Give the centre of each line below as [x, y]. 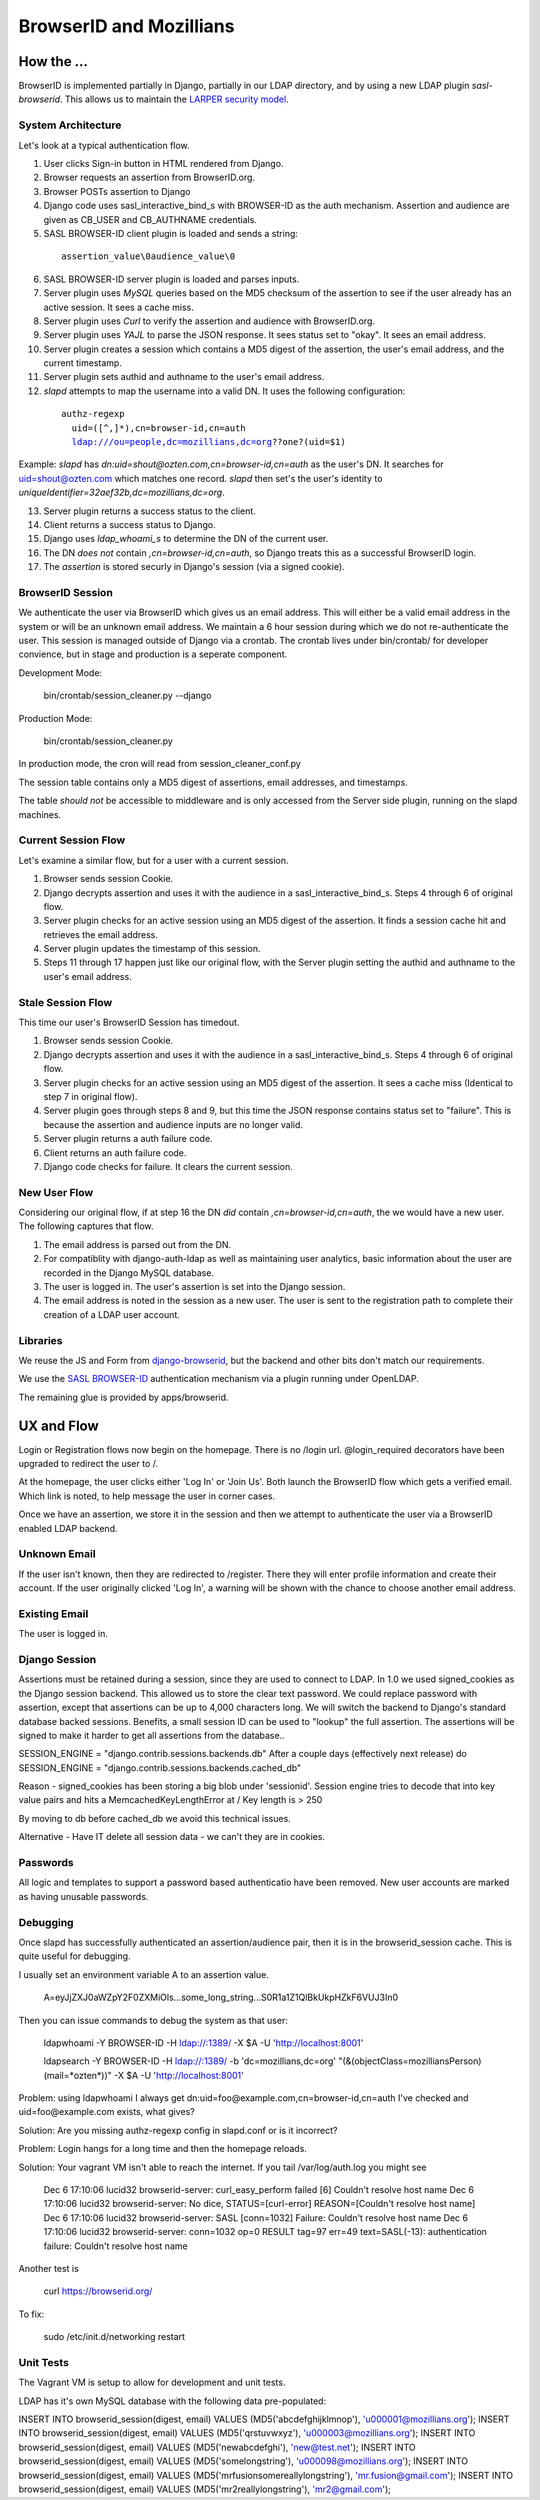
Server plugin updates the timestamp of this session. [152, 949]
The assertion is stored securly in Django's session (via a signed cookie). [194, 567]
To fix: [31, 2314]
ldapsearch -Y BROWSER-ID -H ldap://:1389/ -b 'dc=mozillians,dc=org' [190, 2061]
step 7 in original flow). [90, 1096]
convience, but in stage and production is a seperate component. [153, 654]
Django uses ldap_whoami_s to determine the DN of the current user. [186, 539]
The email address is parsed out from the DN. [137, 1244]
